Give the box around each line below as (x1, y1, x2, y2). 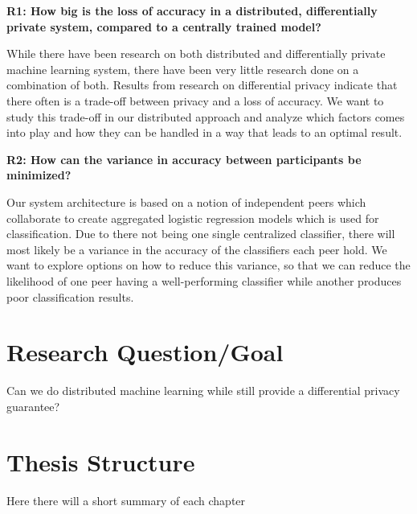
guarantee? (6, 397, 60, 414)
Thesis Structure (6, 445, 195, 478)
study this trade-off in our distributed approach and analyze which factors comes (6, 108, 405, 125)
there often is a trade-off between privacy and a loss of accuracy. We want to (6, 92, 384, 109)
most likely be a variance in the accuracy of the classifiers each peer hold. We (6, 241, 387, 257)
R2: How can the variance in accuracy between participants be (6, 150, 362, 167)
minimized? (6, 167, 72, 183)
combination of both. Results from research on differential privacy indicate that (6, 76, 398, 93)
